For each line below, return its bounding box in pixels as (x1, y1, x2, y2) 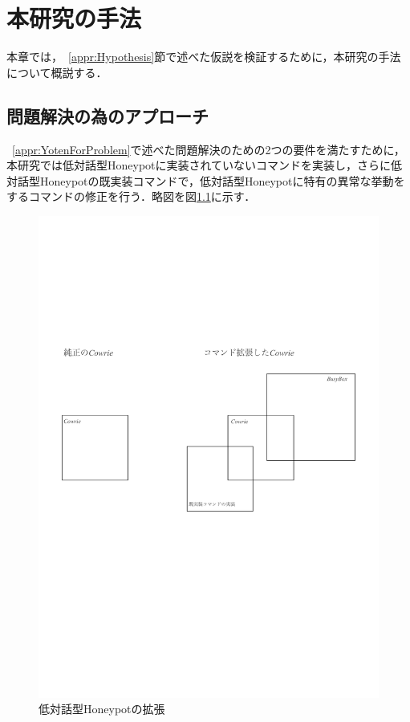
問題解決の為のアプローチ (6, 103, 209, 128)
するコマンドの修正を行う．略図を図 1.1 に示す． (6, 188, 256, 205)
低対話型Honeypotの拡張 (39, 700, 165, 717)
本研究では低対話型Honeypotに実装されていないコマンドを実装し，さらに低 (6, 157, 403, 173)
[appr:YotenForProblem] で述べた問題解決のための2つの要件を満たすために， (12, 141, 405, 157)
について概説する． (6, 63, 108, 80)
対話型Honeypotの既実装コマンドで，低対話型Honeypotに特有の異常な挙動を (6, 172, 405, 189)
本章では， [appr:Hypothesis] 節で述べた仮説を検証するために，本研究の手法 (6, 48, 401, 65)
